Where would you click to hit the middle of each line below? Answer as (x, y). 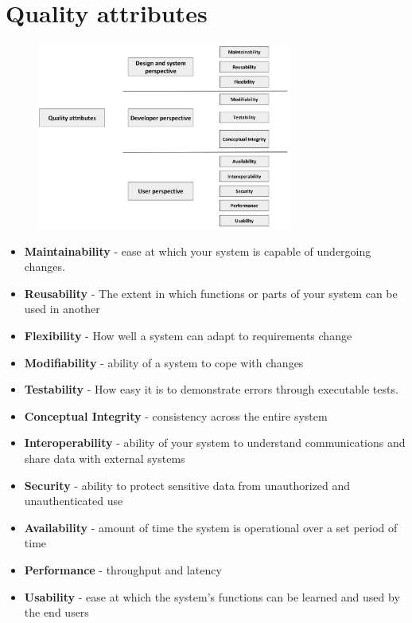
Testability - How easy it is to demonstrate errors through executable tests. (211, 389)
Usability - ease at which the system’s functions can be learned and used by (212, 596)
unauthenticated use (74, 501)
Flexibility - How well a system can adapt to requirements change (188, 336)
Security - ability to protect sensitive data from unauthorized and (187, 485)
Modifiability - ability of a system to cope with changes (164, 362)
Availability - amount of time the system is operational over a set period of (211, 527)
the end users (56, 612)
